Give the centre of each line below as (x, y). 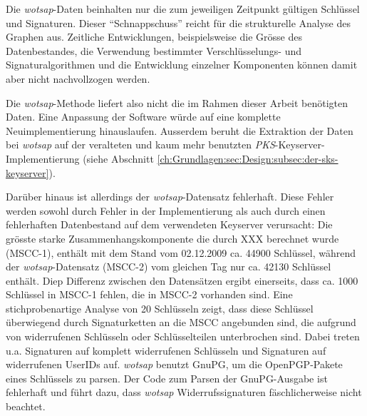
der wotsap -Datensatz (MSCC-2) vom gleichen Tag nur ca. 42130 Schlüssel (169, 267)
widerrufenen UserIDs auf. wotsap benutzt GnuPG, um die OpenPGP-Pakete (174, 364)
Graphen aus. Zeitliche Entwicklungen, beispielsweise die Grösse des (154, 37)
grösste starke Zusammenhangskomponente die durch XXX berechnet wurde (172, 238)
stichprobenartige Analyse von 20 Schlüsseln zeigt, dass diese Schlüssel (160, 308)
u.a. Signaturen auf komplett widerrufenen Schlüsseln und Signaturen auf (166, 350)
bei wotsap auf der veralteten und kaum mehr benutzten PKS (140, 144)
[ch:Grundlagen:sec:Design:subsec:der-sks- (248, 158)
